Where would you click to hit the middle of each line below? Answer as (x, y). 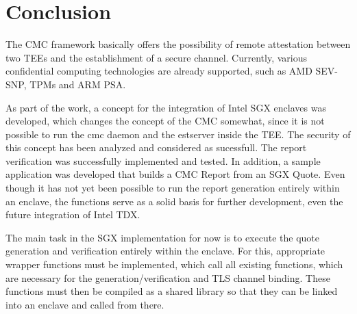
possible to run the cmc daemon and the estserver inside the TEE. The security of (178, 134)
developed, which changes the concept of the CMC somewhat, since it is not (165, 121)
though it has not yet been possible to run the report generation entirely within (173, 188)
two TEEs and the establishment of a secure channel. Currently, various (156, 57)
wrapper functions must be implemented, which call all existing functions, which (174, 264)
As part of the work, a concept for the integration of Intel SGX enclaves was (166, 107)
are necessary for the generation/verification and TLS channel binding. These (168, 277)
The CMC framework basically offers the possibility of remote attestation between (178, 44)
